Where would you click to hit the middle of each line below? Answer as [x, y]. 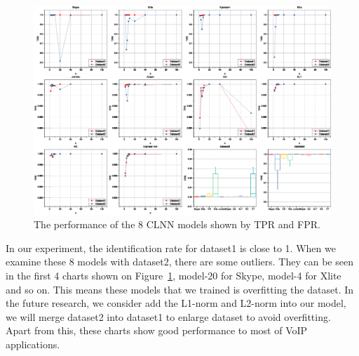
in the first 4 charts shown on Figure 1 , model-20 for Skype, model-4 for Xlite [174, 276]
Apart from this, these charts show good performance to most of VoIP [157, 330]
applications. [33, 344]
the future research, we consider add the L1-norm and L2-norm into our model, [176, 303]
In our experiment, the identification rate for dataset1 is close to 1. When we [171, 248]
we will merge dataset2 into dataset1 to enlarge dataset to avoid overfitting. [168, 316]
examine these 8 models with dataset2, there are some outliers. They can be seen [179, 262]
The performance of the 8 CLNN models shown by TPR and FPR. [177, 224]
